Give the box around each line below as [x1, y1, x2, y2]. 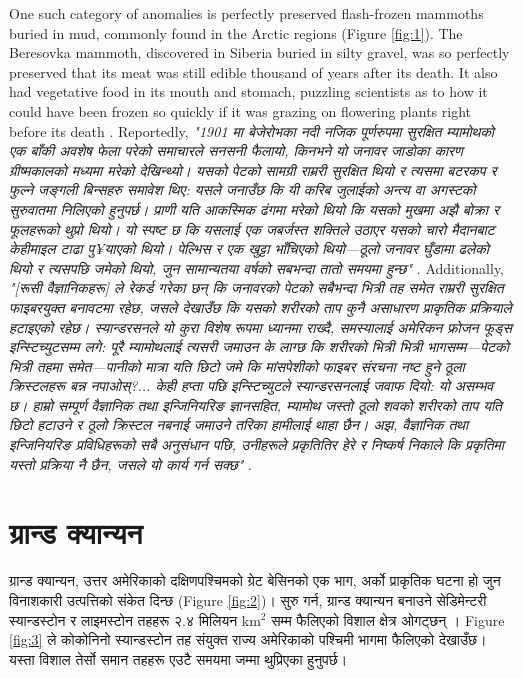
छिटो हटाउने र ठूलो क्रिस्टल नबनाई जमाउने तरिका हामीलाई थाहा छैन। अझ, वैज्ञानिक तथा [9, 414, 469, 435]
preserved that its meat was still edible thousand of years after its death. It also [9, 61, 498, 82]
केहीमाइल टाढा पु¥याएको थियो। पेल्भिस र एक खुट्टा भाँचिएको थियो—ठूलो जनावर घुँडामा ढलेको [9, 238, 489, 259]
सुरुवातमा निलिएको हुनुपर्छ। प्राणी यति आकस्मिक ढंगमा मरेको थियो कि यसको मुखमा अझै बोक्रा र [9, 198, 500, 219]
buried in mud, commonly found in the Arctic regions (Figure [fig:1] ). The [9, 22, 463, 43]
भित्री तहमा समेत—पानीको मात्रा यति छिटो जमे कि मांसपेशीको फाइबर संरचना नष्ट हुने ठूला [9, 355, 465, 376]
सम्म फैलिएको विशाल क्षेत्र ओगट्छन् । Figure [271, 609, 505, 630]
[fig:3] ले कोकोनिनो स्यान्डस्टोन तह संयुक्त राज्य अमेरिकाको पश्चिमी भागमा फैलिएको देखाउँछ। [9, 629, 487, 650]
